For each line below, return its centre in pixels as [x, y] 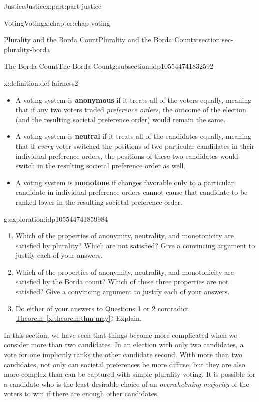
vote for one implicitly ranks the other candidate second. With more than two [123, 355]
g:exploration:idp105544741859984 [56, 219]
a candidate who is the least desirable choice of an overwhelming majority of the [127, 384]
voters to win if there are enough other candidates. [82, 394]
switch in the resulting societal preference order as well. [101, 166]
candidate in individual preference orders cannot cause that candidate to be [131, 192]
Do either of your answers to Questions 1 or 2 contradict [102, 308]
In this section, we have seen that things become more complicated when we [121, 335]
